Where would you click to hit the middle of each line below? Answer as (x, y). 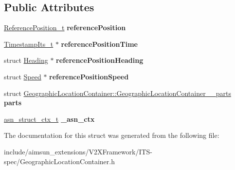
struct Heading (26, 60)
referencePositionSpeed (89, 76)
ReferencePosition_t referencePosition (65, 28)
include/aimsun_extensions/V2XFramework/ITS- (78, 151)
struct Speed (23, 76)
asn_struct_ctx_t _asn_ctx (49, 119)
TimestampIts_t (29, 44)
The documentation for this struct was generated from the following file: (112, 135)
